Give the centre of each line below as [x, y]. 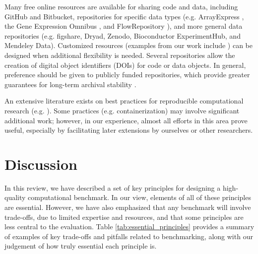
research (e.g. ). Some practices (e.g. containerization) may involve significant [122, 110]
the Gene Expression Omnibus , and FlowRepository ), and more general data [124, 26]
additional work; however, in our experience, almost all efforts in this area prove [126, 120]
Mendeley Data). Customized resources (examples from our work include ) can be [129, 45]
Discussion [41, 164]
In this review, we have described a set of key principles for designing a [113, 187]
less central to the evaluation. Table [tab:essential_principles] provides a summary [129, 227]
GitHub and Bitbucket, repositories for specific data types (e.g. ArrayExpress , [124, 16]
